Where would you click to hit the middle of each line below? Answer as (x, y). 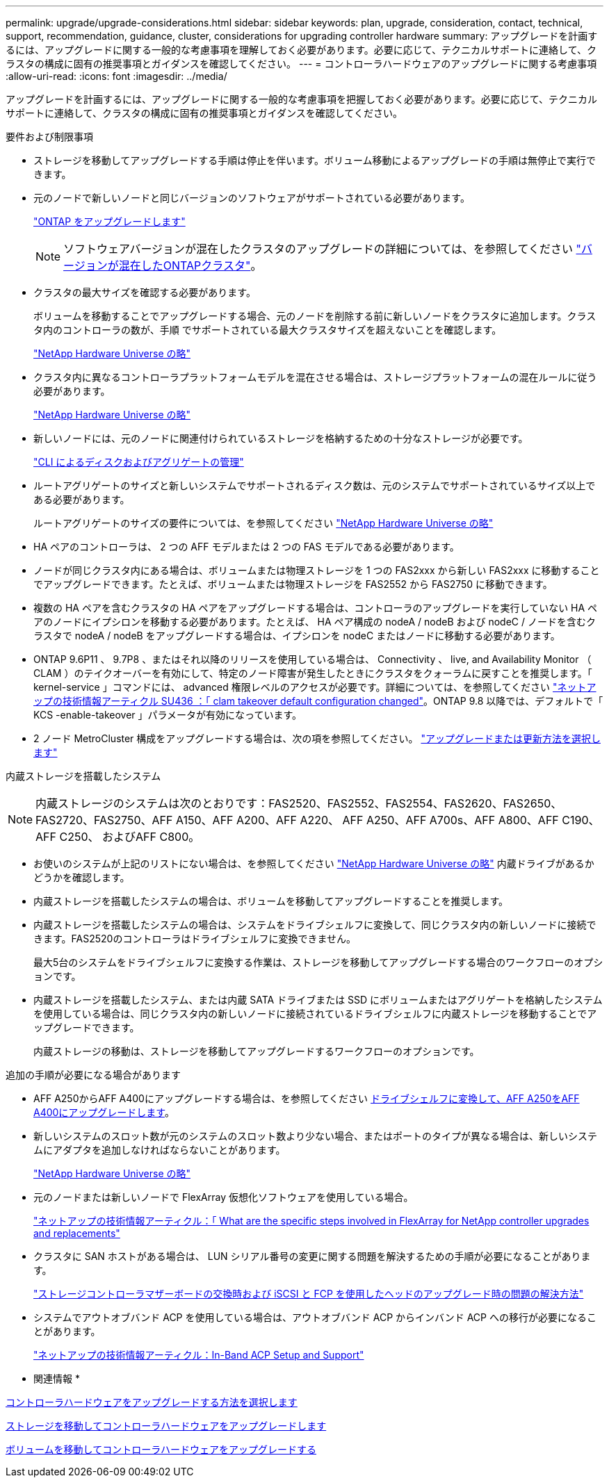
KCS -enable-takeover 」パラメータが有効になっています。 (168, 715)
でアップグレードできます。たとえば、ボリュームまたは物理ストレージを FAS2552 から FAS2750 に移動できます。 (293, 584)
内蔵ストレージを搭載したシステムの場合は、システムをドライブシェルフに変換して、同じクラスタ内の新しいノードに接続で (315, 925)
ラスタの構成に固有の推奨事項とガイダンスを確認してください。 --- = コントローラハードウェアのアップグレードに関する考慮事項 (301, 64)
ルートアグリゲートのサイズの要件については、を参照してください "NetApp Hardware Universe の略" (263, 523)
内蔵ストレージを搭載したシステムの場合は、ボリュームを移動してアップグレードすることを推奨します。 (271, 901)
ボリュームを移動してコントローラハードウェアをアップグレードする (161, 1449)
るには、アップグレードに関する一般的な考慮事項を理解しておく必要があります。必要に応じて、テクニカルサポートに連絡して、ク (301, 50)
